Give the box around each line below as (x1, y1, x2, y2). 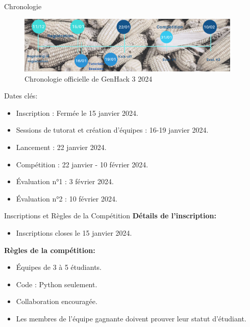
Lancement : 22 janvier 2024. (16, 142, 107, 153)
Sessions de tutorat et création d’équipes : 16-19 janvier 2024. (16, 124, 209, 135)
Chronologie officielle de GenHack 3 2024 (24, 73, 153, 84)
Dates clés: (4, 90, 38, 101)
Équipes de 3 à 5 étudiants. (16, 262, 102, 272)
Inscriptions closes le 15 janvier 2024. (16, 228, 132, 238)
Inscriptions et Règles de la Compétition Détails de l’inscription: (4, 210, 216, 221)
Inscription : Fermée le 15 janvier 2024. (16, 107, 138, 118)
